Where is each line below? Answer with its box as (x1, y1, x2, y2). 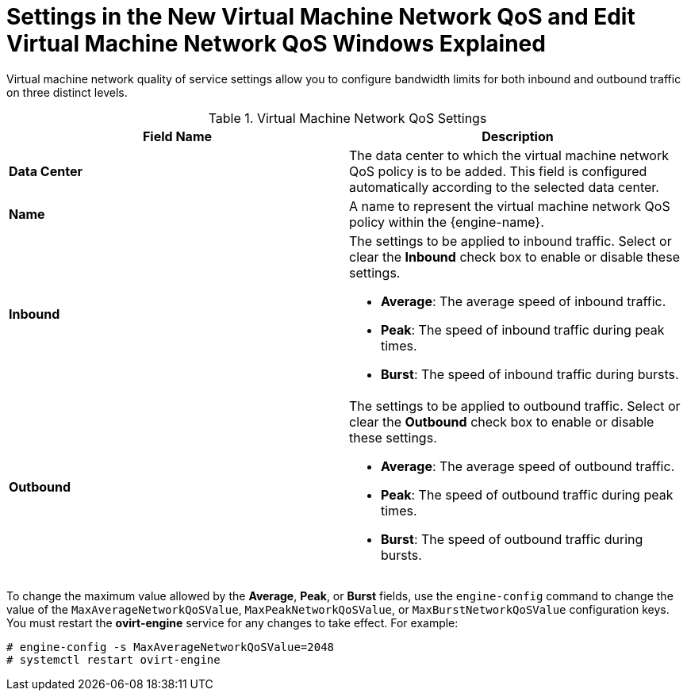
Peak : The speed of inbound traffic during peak (381, 321, 665, 338)
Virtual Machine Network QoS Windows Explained (6, 30, 546, 57)
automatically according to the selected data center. (349, 178, 659, 195)
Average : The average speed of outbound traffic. (381, 458, 675, 474)
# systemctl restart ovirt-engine (6, 653, 221, 666)
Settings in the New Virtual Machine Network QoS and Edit (6, 3, 635, 30)
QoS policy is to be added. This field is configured (349, 163, 647, 179)
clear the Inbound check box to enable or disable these (349, 248, 680, 265)
